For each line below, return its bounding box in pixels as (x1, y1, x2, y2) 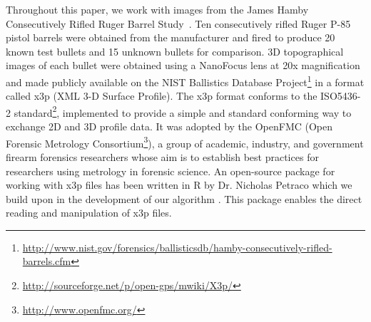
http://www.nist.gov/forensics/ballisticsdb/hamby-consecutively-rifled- (22, 239, 332, 254)
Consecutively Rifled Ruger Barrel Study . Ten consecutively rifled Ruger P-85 (6, 16, 351, 31)
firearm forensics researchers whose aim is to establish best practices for (6, 149, 319, 164)
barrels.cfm (22, 254, 71, 269)
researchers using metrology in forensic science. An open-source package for (6, 163, 335, 178)
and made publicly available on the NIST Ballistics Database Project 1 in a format (6, 72, 365, 89)
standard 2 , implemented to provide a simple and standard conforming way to (14, 103, 352, 120)
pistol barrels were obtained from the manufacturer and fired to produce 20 (6, 30, 335, 45)
